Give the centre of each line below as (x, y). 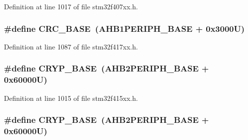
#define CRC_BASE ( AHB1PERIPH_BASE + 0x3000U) (124, 28)
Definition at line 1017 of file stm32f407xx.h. (71, 6)
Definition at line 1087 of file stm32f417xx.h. (71, 46)
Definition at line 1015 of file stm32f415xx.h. (71, 98)
